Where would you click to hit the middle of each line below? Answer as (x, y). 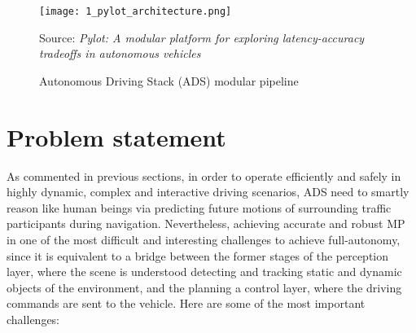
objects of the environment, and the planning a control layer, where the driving (204, 287)
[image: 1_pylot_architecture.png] (136, 11)
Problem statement (116, 136)
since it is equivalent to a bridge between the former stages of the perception (198, 255)
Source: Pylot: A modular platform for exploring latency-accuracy (202, 37)
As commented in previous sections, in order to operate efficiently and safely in (204, 175)
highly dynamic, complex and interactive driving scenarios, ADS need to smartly (208, 192)
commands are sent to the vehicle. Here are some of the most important (186, 303)
